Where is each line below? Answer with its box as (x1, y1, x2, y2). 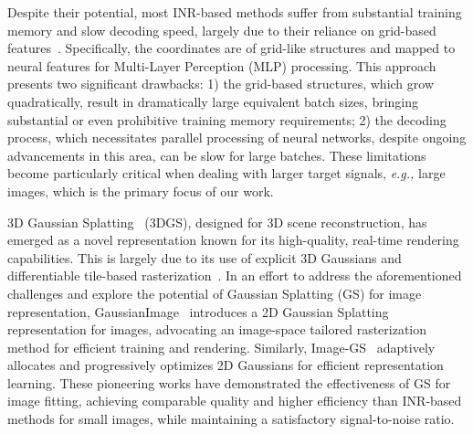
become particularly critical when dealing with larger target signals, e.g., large (7, 164, 446, 183)
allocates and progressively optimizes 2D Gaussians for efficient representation (7, 355, 444, 375)
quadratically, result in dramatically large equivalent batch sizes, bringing (7, 91, 419, 111)
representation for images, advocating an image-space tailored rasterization (7, 320, 427, 339)
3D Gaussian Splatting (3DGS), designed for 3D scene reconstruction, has (7, 212, 427, 231)
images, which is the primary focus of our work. (7, 181, 274, 200)
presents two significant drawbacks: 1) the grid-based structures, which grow (7, 74, 435, 93)
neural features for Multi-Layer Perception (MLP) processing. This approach (7, 56, 436, 75)
